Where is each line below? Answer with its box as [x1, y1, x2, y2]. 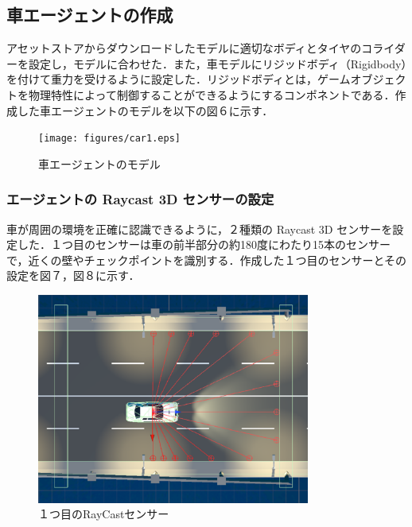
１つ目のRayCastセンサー [38, 506, 169, 522]
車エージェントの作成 [6, 2, 173, 27]
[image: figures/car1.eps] [38, 133, 181, 145]
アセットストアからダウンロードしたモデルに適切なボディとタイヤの [6, 40, 362, 56]
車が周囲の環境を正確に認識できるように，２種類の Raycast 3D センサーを [6, 220, 393, 237]
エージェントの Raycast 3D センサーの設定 [6, 189, 274, 209]
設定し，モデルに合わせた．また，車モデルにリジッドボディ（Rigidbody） [28, 55, 407, 72]
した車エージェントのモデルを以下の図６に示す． [17, 102, 274, 118]
